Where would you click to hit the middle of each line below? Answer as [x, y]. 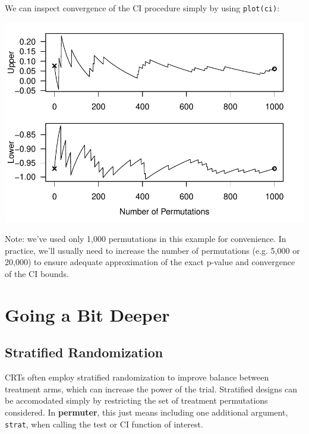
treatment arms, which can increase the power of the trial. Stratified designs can [151, 389]
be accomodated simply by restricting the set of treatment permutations [136, 400]
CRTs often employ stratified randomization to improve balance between [137, 377]
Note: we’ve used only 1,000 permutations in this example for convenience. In [146, 239]
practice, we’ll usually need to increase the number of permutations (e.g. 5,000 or [152, 250]
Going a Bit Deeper [87, 314]
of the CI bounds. [37, 274]
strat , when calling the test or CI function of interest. [104, 424]
